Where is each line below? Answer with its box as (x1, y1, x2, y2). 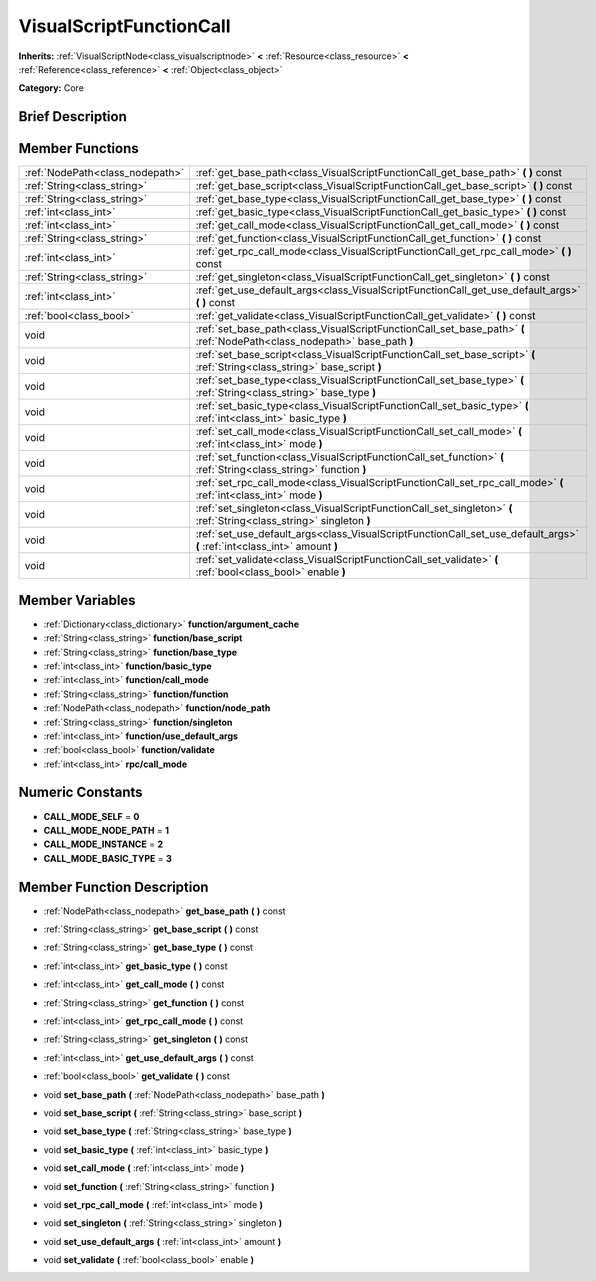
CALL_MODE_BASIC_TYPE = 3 (43, 852, 172, 864)
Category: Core (18, 82, 85, 94)
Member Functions (18, 140, 139, 157)
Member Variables (18, 591, 136, 609)
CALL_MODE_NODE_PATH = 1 (43, 824, 170, 836)
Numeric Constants (18, 784, 144, 801)
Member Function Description (18, 878, 209, 895)
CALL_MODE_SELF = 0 (43, 810, 140, 822)
